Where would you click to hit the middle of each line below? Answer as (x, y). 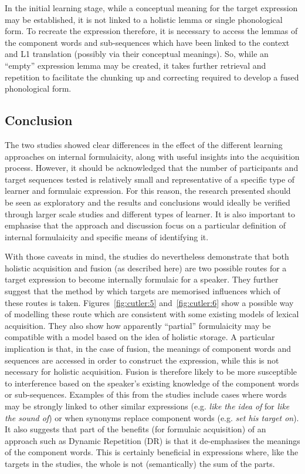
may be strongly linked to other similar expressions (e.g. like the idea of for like (147, 406)
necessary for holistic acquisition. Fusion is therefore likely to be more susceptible (151, 372)
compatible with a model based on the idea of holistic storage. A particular (140, 337)
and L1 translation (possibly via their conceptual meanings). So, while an (137, 54)
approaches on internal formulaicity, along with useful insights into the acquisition (152, 156)
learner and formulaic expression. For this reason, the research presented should (148, 191)
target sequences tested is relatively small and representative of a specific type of (150, 179)
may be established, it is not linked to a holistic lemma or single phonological (144, 19)
